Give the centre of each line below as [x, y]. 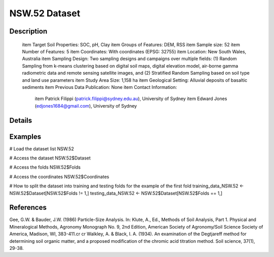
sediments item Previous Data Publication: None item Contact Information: [99, 87]
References [28, 207]
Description [28, 31]
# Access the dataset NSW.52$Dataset [50, 158]
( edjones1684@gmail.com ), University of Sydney [86, 106]
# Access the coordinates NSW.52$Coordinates [59, 176]
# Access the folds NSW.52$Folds [45, 167]
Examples [25, 136]
